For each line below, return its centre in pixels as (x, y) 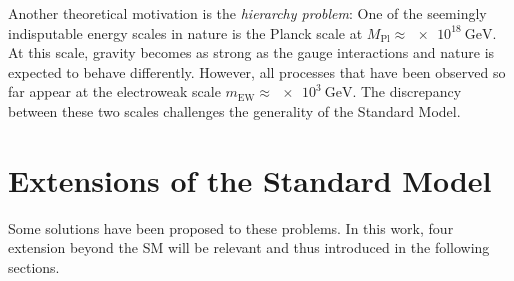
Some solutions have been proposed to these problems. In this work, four (231, 227)
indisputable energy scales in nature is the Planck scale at (185, 32)
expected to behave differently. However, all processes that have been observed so (257, 71)
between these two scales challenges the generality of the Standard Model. (234, 110)
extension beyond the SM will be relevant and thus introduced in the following (249, 247)
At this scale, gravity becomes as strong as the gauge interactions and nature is (251, 52)
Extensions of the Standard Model (250, 179)
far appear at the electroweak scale (114, 91)
